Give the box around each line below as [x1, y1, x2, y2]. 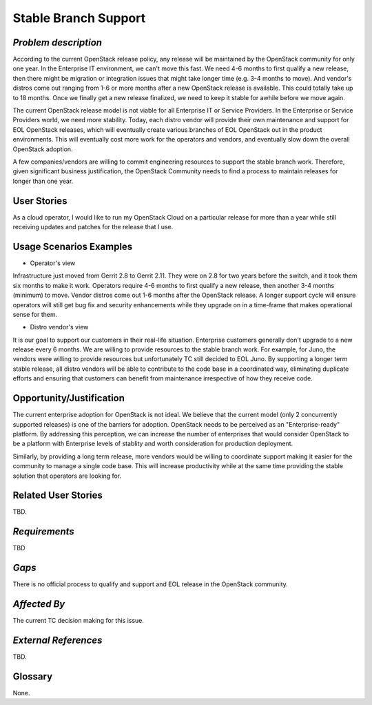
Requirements [12, 525, 75, 538]
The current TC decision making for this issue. [12, 617, 145, 625]
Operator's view [30, 259, 76, 267]
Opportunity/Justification [12, 392, 125, 404]
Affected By [12, 598, 65, 610]
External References [12, 634, 103, 646]
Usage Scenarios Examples [12, 240, 133, 252]
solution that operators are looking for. [12, 472, 122, 480]
